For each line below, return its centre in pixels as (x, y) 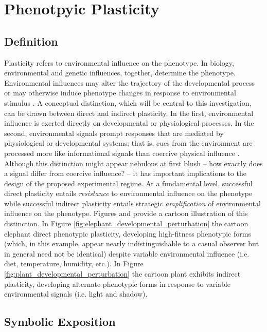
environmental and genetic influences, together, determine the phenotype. (120, 73)
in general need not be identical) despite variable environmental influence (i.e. (127, 253)
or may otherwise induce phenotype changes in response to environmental (120, 93)
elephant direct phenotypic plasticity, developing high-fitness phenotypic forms (128, 233)
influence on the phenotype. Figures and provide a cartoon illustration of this (126, 213)
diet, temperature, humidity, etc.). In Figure (74, 263)
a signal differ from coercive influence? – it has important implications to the (125, 173)
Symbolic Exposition (60, 321)
